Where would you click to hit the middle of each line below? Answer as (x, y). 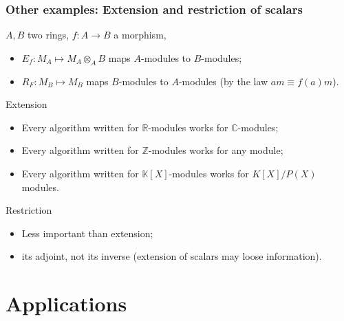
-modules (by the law (223, 81)
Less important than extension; (87, 233)
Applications (66, 303)
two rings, (49, 35)
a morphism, (140, 35)
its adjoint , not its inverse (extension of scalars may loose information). (172, 256)
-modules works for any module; (216, 150)
